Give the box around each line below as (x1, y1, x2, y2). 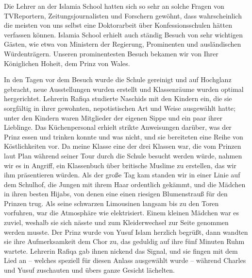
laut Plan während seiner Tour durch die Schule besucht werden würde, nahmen (4, 150, 242, 160)
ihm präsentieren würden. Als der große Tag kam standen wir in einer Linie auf (4, 170, 240, 180)
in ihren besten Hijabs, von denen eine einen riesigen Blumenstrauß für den (4, 189, 228, 199)
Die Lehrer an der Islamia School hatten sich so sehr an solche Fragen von (4, 1, 224, 11)
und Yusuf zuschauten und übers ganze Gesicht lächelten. (4, 265, 175, 275)
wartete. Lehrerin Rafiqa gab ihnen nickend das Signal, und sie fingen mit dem (4, 245, 238, 256)
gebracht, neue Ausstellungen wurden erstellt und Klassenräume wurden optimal (4, 84, 244, 94)
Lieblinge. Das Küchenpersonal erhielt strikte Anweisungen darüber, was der (4, 122, 232, 132)
